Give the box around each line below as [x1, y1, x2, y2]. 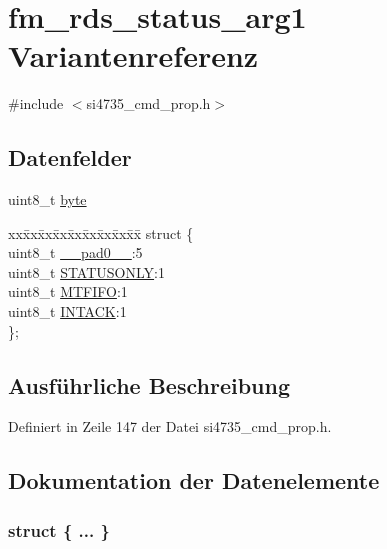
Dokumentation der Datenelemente [8, 465, 380, 496]
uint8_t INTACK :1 [8, 301, 127, 322]
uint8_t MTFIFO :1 [8, 281, 128, 302]
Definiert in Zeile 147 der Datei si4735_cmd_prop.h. [8, 416, 332, 437]
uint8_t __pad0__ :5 [8, 242, 143, 263]
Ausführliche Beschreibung [8, 369, 290, 400]
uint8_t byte [8, 189, 87, 210]
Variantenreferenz [8, 35, 259, 76]
